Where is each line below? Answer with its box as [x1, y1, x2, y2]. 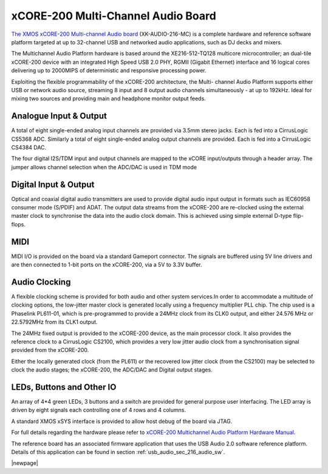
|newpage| [11, 459, 39, 467]
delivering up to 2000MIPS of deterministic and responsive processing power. [11, 67, 207, 74]
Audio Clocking [11, 277, 71, 287]
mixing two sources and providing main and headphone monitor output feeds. [11, 95, 206, 103]
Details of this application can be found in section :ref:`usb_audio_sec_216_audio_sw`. [11, 449, 225, 456]
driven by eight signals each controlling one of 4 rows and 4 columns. [11, 407, 186, 414]
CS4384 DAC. [11, 143, 47, 151]
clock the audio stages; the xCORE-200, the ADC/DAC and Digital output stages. [11, 366, 213, 373]
